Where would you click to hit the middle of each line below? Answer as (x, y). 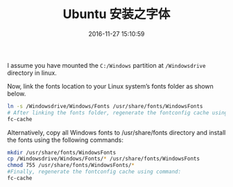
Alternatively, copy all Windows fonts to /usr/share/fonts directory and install (116, 132)
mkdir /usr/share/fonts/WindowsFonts (62, 152)
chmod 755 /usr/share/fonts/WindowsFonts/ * (71, 166)
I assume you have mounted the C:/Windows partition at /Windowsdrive (106, 65)
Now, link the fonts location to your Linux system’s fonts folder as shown (110, 86)
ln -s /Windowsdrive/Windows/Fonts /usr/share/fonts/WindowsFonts (105, 106)
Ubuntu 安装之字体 (116, 14)
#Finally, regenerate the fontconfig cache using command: (94, 172)
